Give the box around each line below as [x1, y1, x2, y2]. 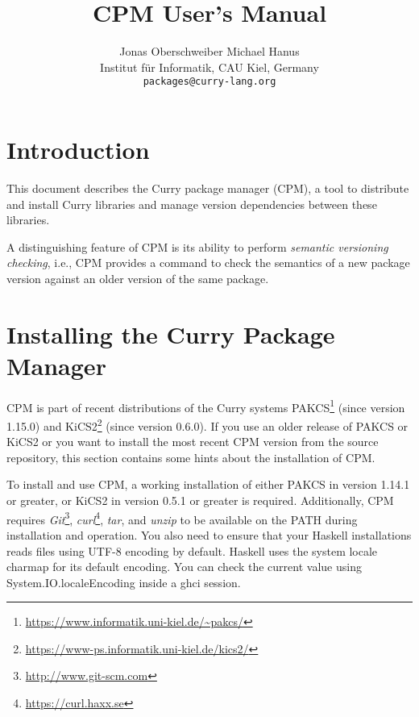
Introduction [6, 132, 150, 165]
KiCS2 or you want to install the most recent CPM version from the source [6, 433, 379, 450]
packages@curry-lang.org [143, 76, 276, 88]
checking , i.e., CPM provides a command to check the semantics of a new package [6, 254, 410, 271]
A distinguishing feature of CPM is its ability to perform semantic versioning [6, 238, 388, 255]
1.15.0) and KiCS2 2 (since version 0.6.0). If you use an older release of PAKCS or [6, 415, 409, 434]
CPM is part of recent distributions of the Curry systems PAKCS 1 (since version [6, 396, 405, 415]
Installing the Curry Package [6, 317, 335, 350]
